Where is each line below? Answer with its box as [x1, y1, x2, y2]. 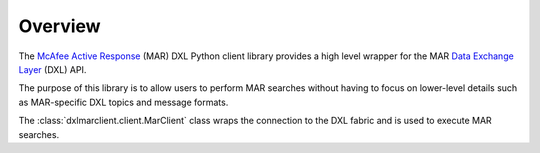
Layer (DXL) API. [18, 63, 87, 75]
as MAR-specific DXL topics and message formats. [18, 96, 229, 108]
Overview [18, 15, 101, 37]
